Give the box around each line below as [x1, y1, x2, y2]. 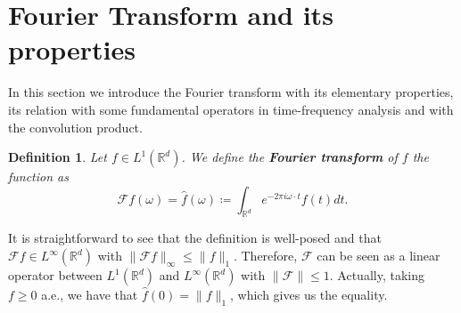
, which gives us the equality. [230, 285, 388, 304]
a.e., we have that [41, 285, 138, 304]
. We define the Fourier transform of [181, 148, 398, 166]
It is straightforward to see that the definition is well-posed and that [8, 229, 382, 247]
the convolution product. [8, 117, 143, 136]
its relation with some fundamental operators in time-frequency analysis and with [8, 100, 454, 118]
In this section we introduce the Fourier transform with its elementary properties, [8, 83, 454, 101]
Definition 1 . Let [8, 148, 107, 166]
